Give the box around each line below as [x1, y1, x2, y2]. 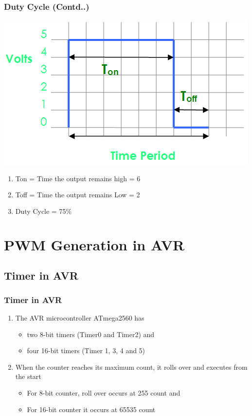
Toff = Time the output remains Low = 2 [15, 189, 140, 200]
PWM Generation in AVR [4, 234, 185, 254]
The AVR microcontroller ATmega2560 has [15, 312, 144, 322]
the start [15, 371, 41, 381]
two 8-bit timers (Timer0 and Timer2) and [27, 329, 155, 339]
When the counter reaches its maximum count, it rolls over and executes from [15, 361, 248, 372]
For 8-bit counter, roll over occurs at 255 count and [27, 387, 180, 397]
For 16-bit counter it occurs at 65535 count [27, 404, 156, 414]
